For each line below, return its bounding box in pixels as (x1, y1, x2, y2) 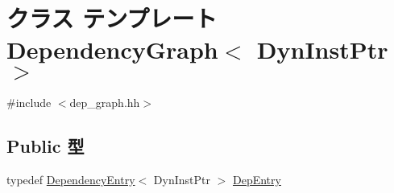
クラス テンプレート (6, 2, 218, 35)
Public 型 (6, 133, 85, 158)
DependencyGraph (6, 33, 218, 66)
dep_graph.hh (69, 94, 140, 111)
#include (6, 94, 52, 111)
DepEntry (232, 171, 281, 188)
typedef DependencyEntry (6, 171, 135, 188)
